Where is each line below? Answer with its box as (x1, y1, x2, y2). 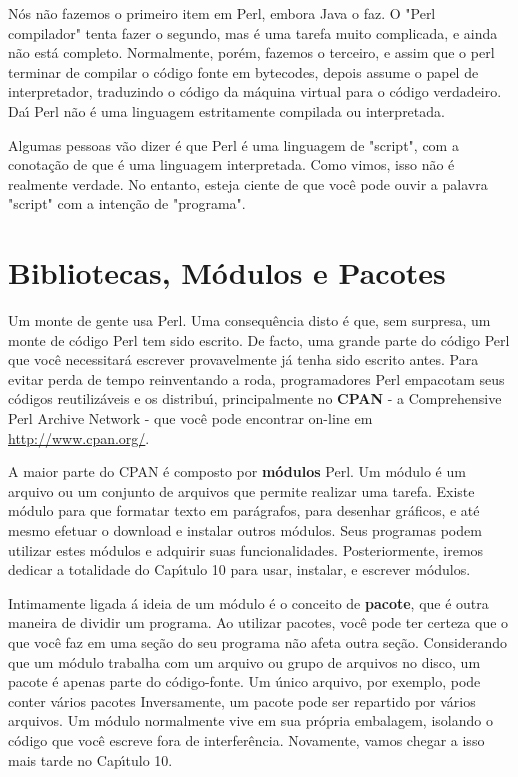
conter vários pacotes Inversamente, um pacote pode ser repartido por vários (8, 690, 476, 711)
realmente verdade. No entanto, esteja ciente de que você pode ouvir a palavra (8, 173, 488, 194)
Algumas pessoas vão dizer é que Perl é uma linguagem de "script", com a (8, 134, 459, 155)
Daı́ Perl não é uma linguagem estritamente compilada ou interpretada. (8, 100, 445, 121)
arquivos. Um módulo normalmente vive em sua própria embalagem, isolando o (8, 710, 493, 731)
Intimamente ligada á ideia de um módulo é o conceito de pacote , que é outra (8, 592, 489, 613)
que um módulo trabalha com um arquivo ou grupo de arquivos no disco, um (8, 651, 481, 672)
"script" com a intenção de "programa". (8, 193, 246, 214)
